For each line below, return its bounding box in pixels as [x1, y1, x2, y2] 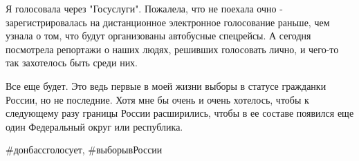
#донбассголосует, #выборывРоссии [6, 142, 163, 157]
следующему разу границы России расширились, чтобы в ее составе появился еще [6, 106, 354, 120]
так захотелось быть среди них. [6, 55, 138, 70]
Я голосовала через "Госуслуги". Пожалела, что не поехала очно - [6, 1, 283, 15]
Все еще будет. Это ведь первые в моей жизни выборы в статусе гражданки [6, 78, 326, 93]
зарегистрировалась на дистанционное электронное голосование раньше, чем [6, 15, 330, 29]
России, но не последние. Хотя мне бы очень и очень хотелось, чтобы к [6, 92, 309, 106]
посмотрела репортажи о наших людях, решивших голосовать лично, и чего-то [6, 41, 339, 56]
